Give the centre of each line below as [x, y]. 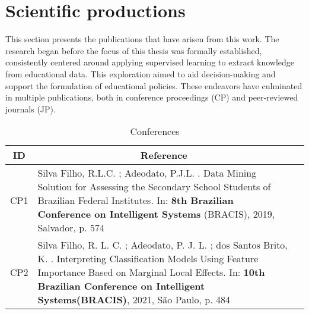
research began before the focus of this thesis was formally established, [134, 50]
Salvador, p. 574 [71, 228]
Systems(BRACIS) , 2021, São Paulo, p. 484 [134, 300]
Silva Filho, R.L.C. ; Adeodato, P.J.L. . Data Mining [147, 173]
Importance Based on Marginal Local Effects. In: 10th [151, 272]
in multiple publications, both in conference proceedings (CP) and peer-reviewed [152, 97]
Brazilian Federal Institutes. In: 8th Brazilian [136, 200]
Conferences [155, 131]
